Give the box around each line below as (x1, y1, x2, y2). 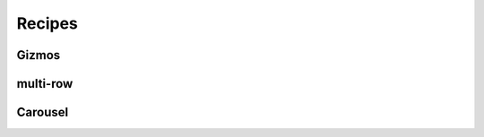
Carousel (16, 105, 69, 120)
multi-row (16, 76, 73, 91)
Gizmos (16, 47, 61, 63)
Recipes (16, 13, 78, 33)
